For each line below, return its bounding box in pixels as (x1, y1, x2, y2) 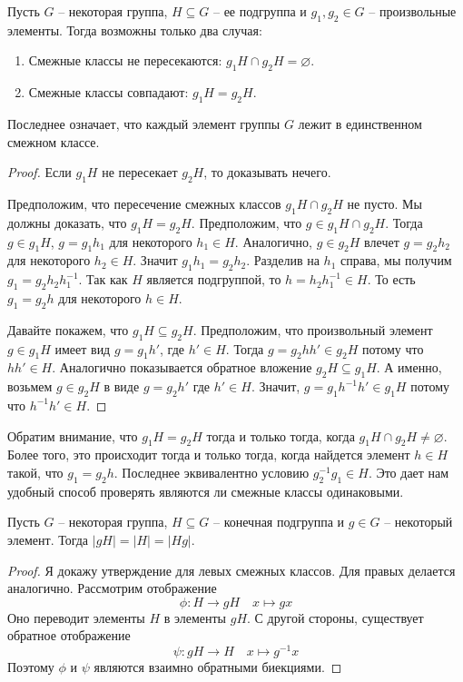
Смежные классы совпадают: (28, 83, 189, 102)
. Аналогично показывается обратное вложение (52, 358, 312, 377)
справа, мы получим (340, 251, 452, 270)
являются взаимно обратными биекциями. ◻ (94, 657, 342, 676)
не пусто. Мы (347, 193, 422, 213)
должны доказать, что (7, 213, 127, 232)
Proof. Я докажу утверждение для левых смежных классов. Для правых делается (7, 560, 456, 579)
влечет (364, 232, 399, 251)
